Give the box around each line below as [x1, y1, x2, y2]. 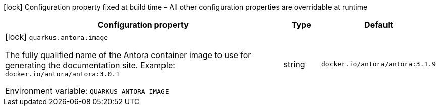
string [283, 59, 305, 69]
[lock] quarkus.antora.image [5, 32, 108, 42]
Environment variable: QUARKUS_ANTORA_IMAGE [5, 86, 169, 96]
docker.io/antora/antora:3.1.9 [321, 60, 436, 68]
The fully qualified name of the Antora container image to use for [5, 50, 251, 60]
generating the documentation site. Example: [5, 60, 175, 70]
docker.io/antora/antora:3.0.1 [5, 70, 120, 78]
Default [364, 20, 393, 30]
